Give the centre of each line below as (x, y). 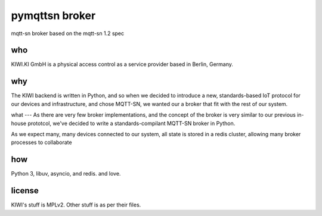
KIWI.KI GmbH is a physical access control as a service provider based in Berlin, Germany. (122, 64)
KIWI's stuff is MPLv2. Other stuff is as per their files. (76, 205)
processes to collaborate (41, 142)
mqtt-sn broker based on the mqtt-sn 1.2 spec (68, 33)
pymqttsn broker (53, 15)
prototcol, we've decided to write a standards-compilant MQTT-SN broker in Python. (131, 123)
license (25, 191)
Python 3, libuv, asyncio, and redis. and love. (66, 174)
